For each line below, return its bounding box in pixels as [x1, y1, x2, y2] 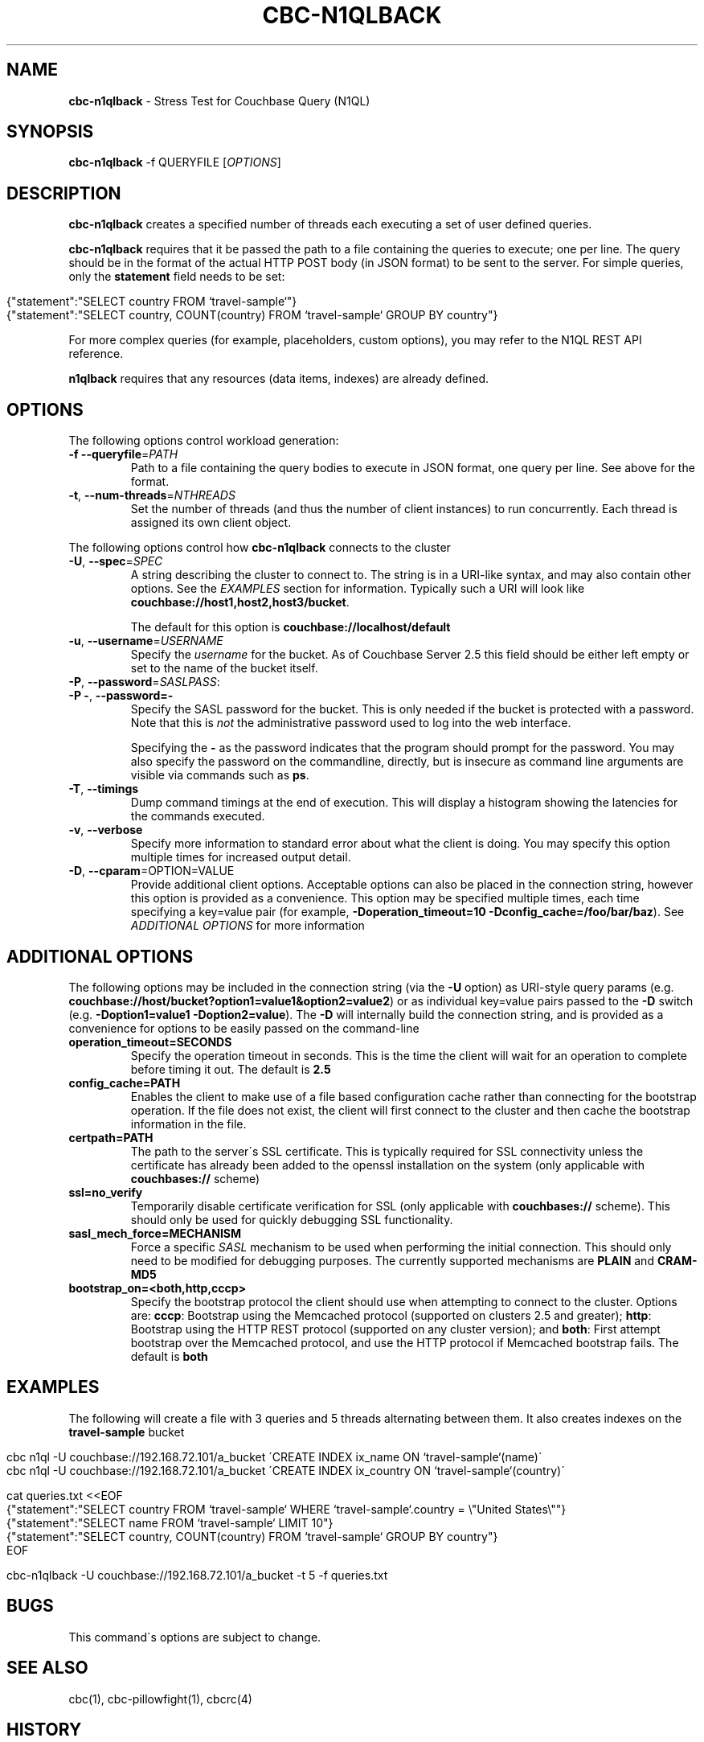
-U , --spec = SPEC [68, 554, 163, 569]
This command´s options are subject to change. [68, 1629, 321, 1644]
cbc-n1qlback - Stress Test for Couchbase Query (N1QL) [68, 93, 370, 108]
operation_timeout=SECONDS [68, 1034, 232, 1049]
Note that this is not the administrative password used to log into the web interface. [130, 716, 571, 730]
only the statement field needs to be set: [68, 269, 285, 284]
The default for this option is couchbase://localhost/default [130, 620, 451, 635]
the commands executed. [130, 809, 265, 824]
